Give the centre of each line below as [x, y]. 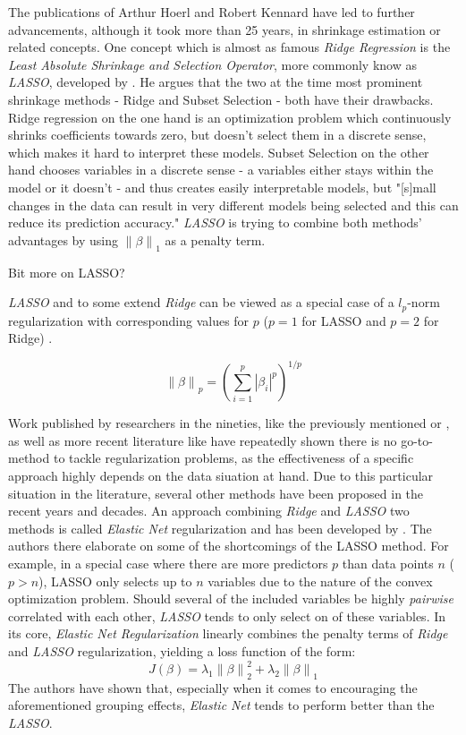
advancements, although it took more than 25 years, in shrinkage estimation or [225, 29]
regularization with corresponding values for [129, 320]
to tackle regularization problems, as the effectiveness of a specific [233, 458]
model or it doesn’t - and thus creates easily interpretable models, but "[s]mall [222, 187]
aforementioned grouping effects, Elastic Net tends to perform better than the [221, 705]
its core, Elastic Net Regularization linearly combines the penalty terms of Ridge [228, 633]
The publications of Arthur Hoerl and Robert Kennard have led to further [212, 12]
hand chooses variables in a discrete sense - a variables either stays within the [221, 170]
